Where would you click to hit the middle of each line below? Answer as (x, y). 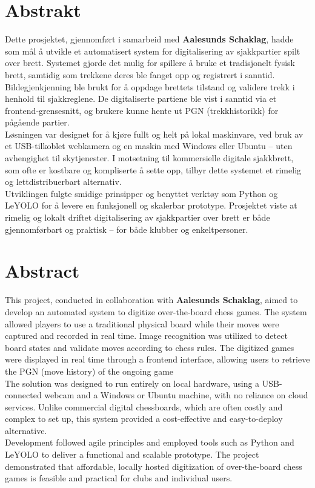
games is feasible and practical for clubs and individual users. (119, 478)
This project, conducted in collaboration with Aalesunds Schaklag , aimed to (151, 300)
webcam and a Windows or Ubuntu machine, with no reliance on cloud (176, 395)
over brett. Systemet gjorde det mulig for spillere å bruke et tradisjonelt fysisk (150, 63)
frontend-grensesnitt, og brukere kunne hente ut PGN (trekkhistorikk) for (142, 110)
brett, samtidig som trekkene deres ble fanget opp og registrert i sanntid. (140, 74)
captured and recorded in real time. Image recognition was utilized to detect (146, 336)
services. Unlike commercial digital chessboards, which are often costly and (144, 406)
